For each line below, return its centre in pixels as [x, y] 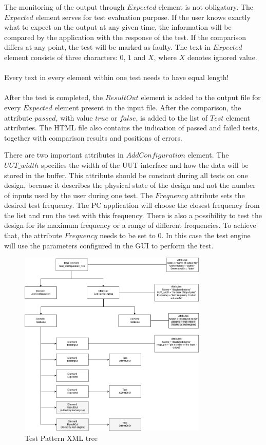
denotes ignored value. [222, 57]
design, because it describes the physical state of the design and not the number [130, 185]
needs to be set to [128, 235]
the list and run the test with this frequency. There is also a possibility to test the [133, 215]
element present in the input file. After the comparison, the [148, 107]
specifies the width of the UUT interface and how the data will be [145, 165]
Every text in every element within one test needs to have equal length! [117, 77]
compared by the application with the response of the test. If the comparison [125, 37]
